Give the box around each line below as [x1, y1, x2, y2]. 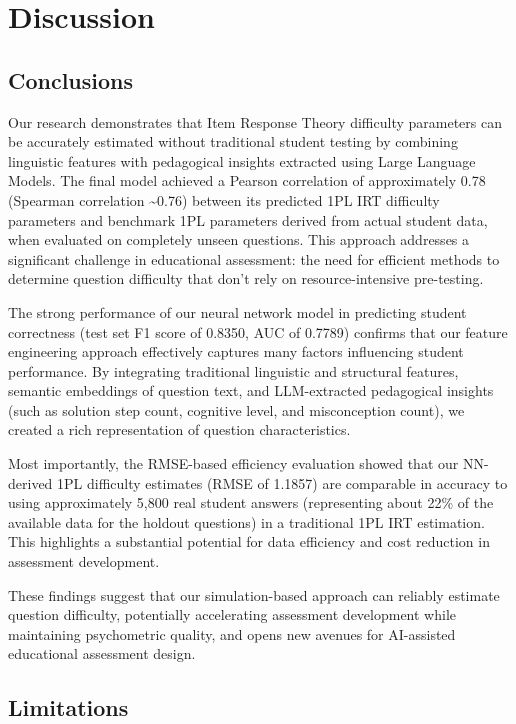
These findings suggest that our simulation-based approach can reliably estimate [8, 584, 500, 605]
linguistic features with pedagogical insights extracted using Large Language [8, 150, 476, 171]
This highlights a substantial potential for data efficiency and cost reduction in [8, 531, 490, 552]
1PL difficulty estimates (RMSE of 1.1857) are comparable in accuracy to [57, 472, 508, 493]
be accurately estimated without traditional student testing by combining [8, 131, 458, 152]
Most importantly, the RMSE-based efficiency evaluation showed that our [8, 453, 459, 474]
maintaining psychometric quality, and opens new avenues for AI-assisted [8, 623, 456, 644]
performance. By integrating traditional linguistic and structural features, [8, 360, 459, 381]
